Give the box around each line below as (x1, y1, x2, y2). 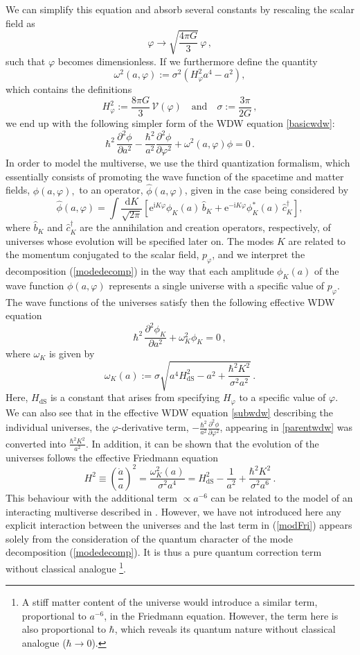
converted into (6, 436, 66, 450)
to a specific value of (239, 390, 326, 405)
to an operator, (79, 182, 143, 197)
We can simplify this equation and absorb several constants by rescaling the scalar (6, 2, 354, 16)
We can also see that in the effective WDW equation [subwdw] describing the (6, 405, 334, 419)
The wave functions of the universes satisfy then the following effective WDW (6, 294, 335, 309)
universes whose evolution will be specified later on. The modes (6, 233, 274, 248)
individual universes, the (6, 420, 109, 434)
